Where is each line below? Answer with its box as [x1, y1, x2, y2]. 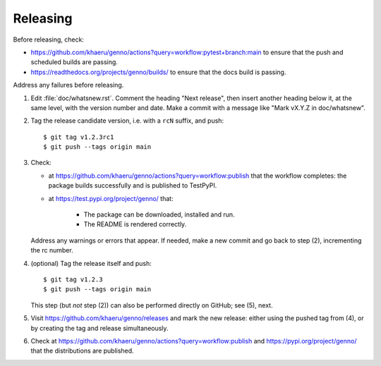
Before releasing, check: [13, 35, 85, 44]
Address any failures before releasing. [13, 81, 124, 90]
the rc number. [30, 246, 73, 255]
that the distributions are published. [30, 346, 134, 355]
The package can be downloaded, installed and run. [83, 210, 236, 219]
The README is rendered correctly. [83, 220, 187, 228]
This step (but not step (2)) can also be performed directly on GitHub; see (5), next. [30, 300, 273, 310]
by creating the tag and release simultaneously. [30, 324, 169, 332]
